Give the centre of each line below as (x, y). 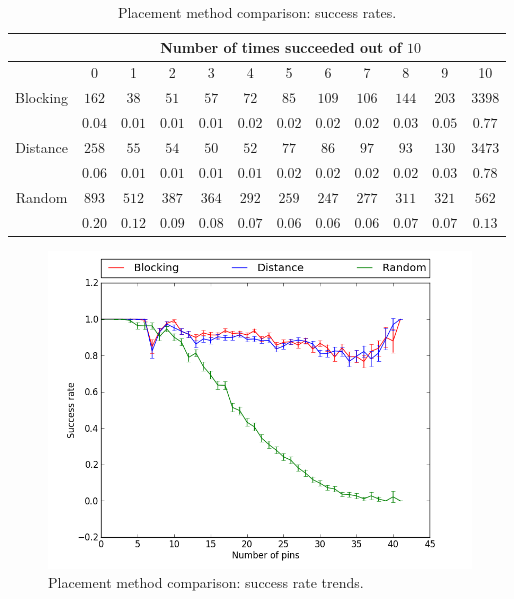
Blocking (42, 97)
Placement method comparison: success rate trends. (206, 582)
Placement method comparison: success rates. (257, 12)
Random (41, 196)
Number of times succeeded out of (281, 46)
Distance (41, 146)
